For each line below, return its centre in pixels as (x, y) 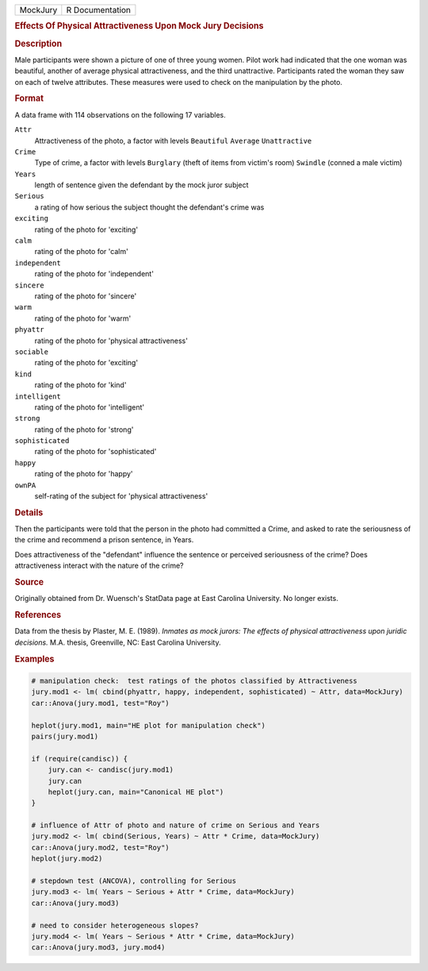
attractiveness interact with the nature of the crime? (99, 566)
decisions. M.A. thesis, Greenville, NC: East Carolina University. (118, 642)
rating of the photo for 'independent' (94, 274)
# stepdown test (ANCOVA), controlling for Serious (134, 881)
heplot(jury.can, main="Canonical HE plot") (136, 792)
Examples (34, 659)
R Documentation (98, 10)
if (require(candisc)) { (80, 759)
